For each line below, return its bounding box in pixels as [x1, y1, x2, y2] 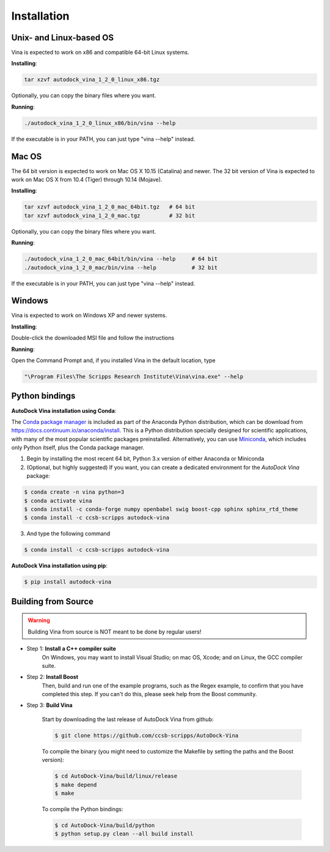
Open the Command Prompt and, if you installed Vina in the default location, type [11, 357, 216, 364]
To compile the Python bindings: [42, 805, 123, 813]
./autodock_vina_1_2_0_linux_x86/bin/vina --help [24, 119, 176, 127]
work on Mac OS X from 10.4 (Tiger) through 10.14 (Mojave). [11, 176, 163, 183]
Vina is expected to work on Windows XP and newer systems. [11, 312, 167, 319]
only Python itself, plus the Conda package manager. [11, 444, 145, 451]
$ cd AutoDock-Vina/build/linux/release [54, 772, 177, 780]
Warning [28, 617, 50, 624]
